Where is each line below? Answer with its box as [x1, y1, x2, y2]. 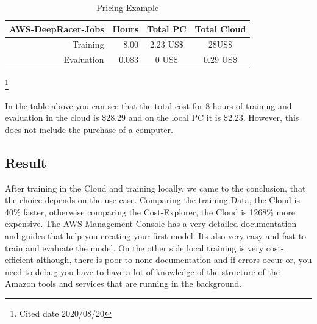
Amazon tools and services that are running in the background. [5, 277, 242, 290]
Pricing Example [96, 1, 159, 13]
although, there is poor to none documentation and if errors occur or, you [36, 253, 312, 266]
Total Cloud [194, 22, 246, 35]
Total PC [147, 22, 187, 35]
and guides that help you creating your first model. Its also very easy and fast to [5, 229, 307, 242]
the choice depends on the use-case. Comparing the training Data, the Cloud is [5, 193, 300, 206]
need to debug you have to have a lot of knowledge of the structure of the [5, 265, 280, 278]
